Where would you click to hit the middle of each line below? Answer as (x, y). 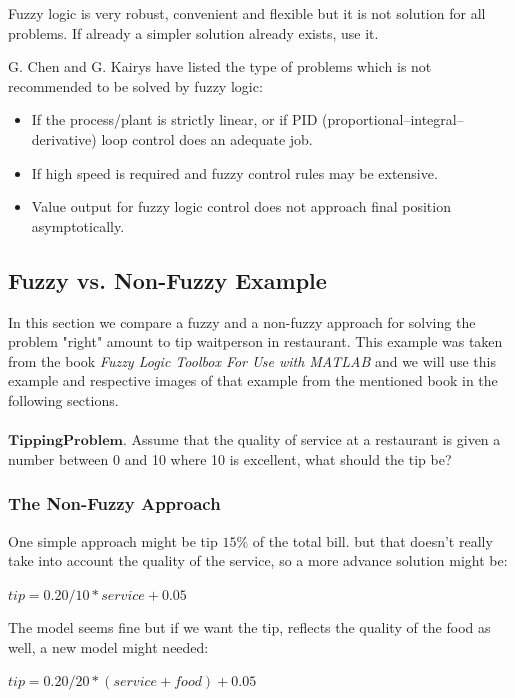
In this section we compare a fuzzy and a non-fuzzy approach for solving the (242, 321)
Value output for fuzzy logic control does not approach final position (241, 206)
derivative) (64, 138)
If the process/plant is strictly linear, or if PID (174, 119)
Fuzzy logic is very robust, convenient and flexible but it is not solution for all (247, 13)
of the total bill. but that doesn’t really (372, 540)
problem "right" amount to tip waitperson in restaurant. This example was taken (255, 341)
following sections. (63, 399)
